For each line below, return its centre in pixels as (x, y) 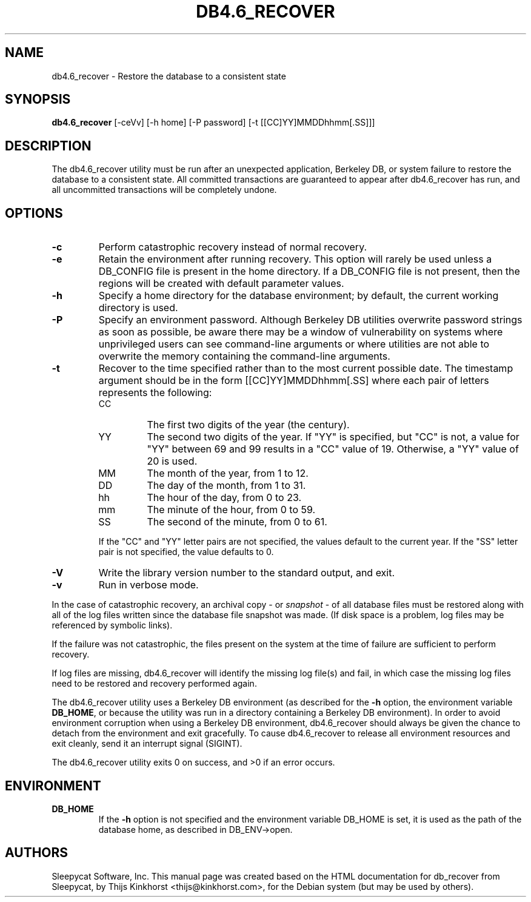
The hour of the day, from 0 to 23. (224, 498)
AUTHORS (37, 853)
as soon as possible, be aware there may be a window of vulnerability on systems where (301, 332)
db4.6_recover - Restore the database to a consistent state (169, 76)
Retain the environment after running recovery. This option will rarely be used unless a (295, 259)
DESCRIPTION (48, 146)
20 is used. (172, 461)
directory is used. (138, 308)
